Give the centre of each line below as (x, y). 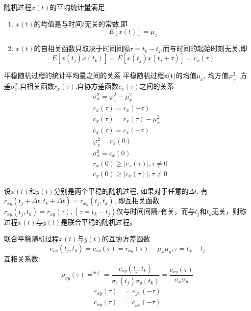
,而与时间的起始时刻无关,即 (204, 48)
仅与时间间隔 (137, 211)
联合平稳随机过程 (31, 238)
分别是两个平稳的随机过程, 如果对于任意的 (121, 191)
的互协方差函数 (126, 238)
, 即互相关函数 (137, 200)
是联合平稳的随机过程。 (98, 222)
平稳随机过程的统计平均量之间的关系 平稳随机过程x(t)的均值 (100, 75)
